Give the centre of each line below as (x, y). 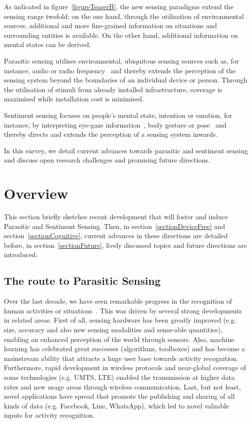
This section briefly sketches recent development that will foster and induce (116, 217)
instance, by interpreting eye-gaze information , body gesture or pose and (115, 124)
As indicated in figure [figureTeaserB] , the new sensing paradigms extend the (119, 6)
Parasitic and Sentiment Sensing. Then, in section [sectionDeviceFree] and (115, 226)
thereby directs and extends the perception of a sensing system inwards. (111, 134)
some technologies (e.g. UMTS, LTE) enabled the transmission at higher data (119, 377)
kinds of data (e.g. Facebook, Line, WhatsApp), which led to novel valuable (117, 405)
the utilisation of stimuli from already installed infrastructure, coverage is (113, 89)
